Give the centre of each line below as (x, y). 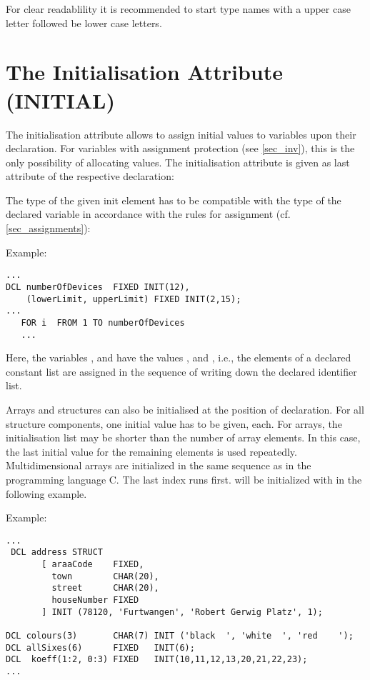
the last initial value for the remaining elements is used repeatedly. (151, 451)
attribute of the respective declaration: (90, 176)
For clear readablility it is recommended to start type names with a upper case (178, 9)
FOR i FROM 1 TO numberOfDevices (103, 322)
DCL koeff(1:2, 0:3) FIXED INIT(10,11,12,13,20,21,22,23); (157, 660)
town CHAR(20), (105, 576)
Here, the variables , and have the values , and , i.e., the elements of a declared (179, 357)
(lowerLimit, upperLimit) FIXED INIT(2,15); (134, 299)
